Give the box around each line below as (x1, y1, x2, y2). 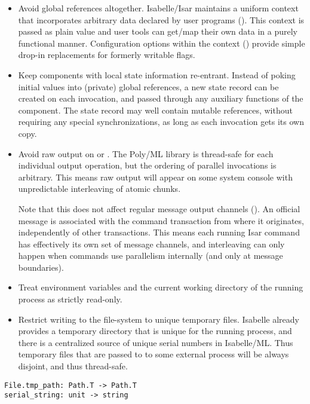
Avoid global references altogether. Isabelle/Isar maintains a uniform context (18, 2, 299, 14)
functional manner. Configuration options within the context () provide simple (18, 36, 305, 49)
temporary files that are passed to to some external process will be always (18, 348, 289, 360)
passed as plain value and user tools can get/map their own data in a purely (18, 25, 297, 38)
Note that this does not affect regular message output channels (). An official (18, 202, 300, 215)
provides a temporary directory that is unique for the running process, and (18, 325, 292, 337)
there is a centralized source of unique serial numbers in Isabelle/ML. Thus (18, 336, 293, 348)
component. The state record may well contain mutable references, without (18, 103, 293, 116)
